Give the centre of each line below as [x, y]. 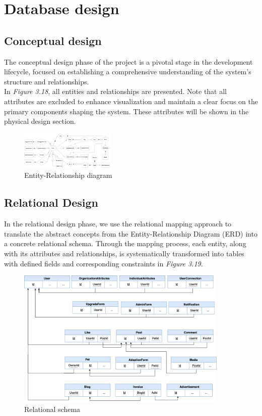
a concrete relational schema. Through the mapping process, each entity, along [125, 243]
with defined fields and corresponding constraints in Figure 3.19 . [104, 263]
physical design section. [40, 121]
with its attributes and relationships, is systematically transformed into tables [124, 253]
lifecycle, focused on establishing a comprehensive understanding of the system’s [128, 72]
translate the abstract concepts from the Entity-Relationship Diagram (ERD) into [131, 233]
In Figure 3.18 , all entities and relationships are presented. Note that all [116, 91]
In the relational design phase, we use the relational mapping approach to [118, 224]
